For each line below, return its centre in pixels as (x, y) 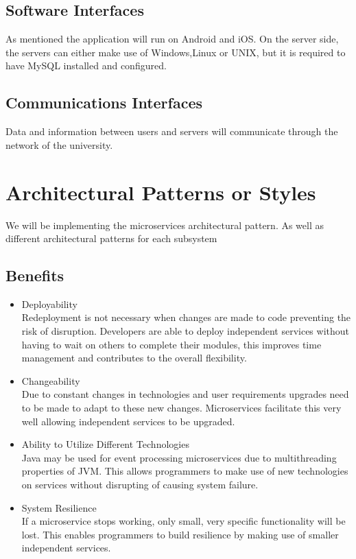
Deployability (49, 304)
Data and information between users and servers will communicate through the (172, 131)
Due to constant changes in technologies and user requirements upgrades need (185, 394)
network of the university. (59, 144)
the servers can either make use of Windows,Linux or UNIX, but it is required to (176, 52)
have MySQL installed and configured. (86, 66)
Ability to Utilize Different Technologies (105, 444)
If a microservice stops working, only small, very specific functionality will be (183, 521)
